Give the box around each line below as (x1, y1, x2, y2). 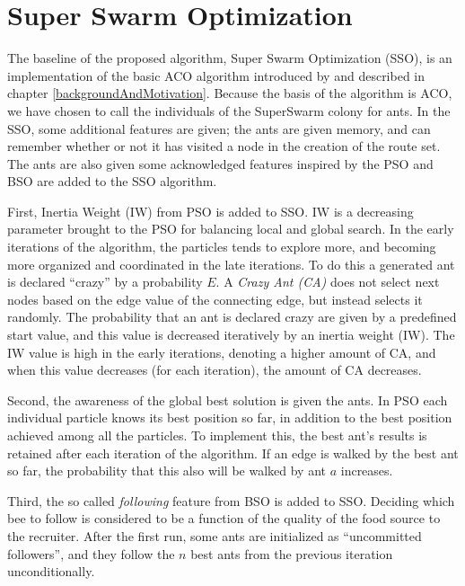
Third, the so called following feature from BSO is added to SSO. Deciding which (7, 491, 455, 510)
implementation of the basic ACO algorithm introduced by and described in (7, 66, 426, 84)
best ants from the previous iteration (190, 544, 393, 563)
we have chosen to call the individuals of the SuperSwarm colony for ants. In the (7, 101, 451, 120)
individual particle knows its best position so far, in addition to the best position (7, 408, 452, 427)
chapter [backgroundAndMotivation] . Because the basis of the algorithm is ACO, (7, 84, 452, 102)
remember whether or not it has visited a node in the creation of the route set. (7, 137, 441, 155)
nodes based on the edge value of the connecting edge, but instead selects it (7, 289, 423, 308)
